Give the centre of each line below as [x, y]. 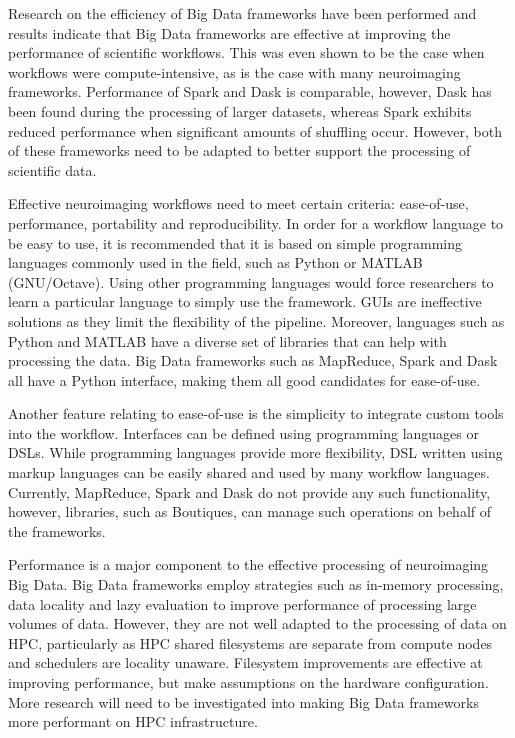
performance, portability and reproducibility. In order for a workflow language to [256, 222]
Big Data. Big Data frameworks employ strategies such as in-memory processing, [256, 584]
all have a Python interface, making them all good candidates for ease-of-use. [244, 379]
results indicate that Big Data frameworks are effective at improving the [229, 32]
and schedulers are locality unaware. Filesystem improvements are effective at [245, 662]
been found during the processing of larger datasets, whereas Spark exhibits [240, 110]
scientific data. [52, 169]
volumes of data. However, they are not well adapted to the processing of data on [257, 623]
